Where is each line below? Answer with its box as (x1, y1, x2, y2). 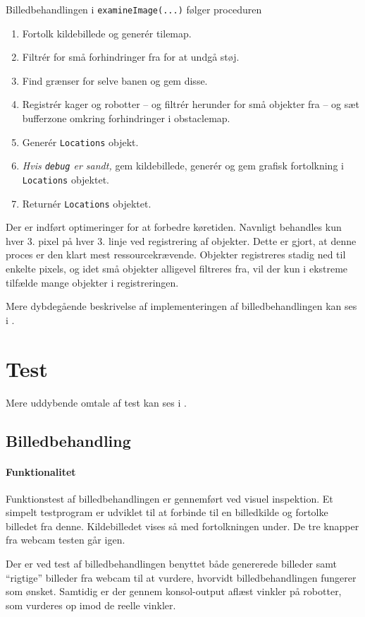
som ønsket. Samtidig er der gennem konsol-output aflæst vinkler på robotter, (6, 584, 342, 599)
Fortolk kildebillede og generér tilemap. (22, 25, 192, 40)
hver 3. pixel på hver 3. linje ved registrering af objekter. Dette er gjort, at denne (6, 233, 357, 248)
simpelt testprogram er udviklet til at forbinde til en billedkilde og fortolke (6, 505, 328, 520)
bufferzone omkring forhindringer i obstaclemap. (22, 111, 230, 126)
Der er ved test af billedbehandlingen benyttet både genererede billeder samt (6, 556, 337, 571)
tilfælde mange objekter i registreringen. (6, 275, 179, 289)
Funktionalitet (6, 464, 76, 479)
